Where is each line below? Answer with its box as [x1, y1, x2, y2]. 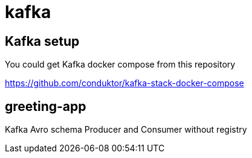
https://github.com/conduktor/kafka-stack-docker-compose [5, 78, 244, 89]
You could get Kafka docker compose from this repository [5, 59, 236, 70]
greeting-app [5, 98, 86, 114]
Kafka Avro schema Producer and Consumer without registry [5, 124, 247, 135]
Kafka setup [5, 33, 80, 49]
